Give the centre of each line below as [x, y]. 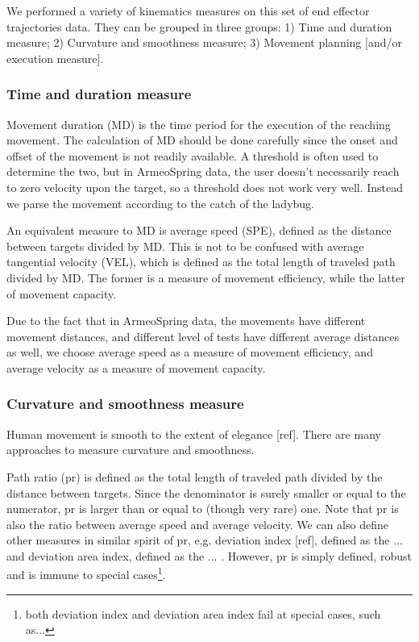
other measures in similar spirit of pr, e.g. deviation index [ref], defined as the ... [205, 540]
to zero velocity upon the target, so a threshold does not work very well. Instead [205, 187]
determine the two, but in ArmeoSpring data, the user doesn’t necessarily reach [203, 171]
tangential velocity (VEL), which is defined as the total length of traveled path [201, 262]
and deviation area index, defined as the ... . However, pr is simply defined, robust [209, 555]
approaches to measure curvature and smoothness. [131, 450]
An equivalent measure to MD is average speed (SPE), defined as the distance [199, 230]
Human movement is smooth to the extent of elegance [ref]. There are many [194, 434]
